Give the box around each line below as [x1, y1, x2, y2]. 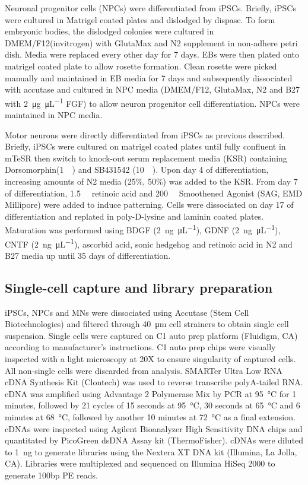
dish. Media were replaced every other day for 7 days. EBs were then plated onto [5, 48, 299, 61]
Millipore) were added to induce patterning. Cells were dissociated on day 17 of [5, 198, 294, 211]
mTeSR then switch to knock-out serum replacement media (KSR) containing [5, 151, 287, 164]
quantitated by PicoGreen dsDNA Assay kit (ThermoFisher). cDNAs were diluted [5, 434, 304, 446]
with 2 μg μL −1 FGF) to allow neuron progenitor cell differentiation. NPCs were [5, 95, 300, 109]
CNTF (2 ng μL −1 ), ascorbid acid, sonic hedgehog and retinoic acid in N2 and [5, 236, 293, 250]
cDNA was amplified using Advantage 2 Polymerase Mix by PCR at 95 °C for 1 [5, 387, 297, 400]
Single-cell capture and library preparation [5, 278, 273, 296]
